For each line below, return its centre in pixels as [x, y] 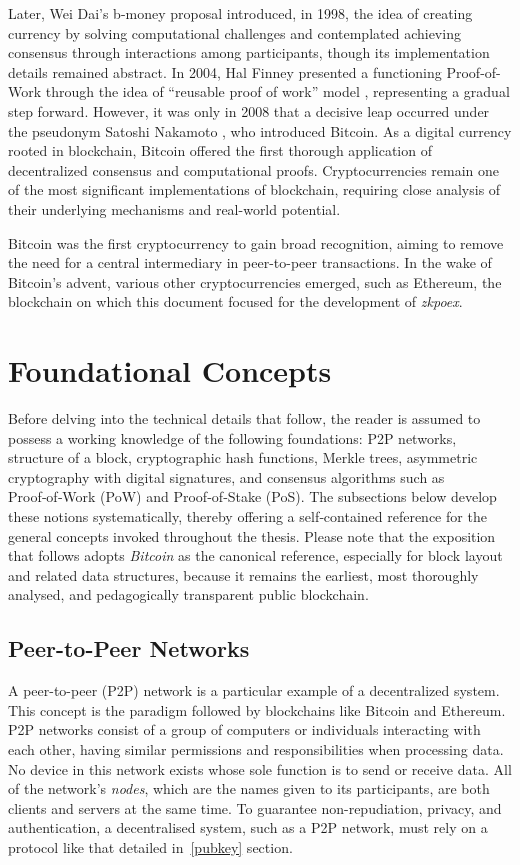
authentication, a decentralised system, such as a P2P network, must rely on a [248, 827]
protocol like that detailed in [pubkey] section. [150, 846]
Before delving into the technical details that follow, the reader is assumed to [244, 418]
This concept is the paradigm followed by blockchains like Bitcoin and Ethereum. [257, 709]
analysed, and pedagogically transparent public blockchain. [188, 594]
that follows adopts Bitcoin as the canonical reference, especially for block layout [255, 555]
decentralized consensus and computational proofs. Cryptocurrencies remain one [254, 169]
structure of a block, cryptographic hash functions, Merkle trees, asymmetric [243, 457]
